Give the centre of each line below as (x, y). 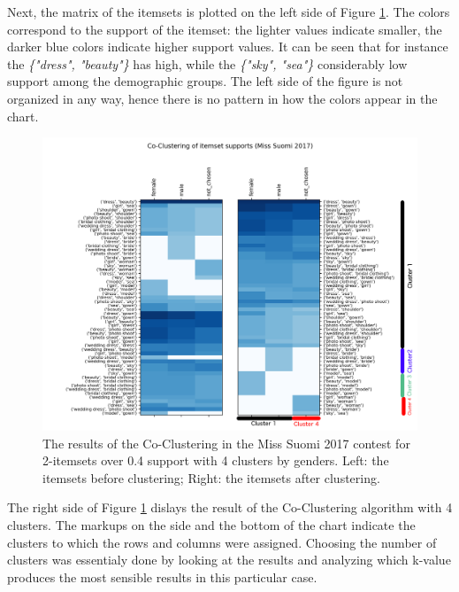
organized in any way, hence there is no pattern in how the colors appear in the (222, 98)
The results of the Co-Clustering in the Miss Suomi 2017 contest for (226, 443)
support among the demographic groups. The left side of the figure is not (205, 81)
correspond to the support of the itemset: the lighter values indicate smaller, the (225, 29)
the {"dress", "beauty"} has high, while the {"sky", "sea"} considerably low (207, 63)
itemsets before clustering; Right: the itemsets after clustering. (211, 477)
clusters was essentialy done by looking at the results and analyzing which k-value (229, 560)
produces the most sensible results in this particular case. (162, 576)
